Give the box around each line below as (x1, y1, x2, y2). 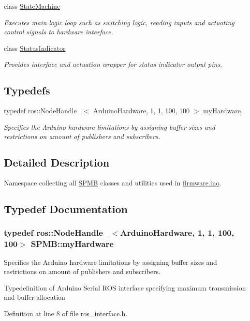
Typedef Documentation (4, 201, 128, 216)
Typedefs (4, 83, 50, 98)
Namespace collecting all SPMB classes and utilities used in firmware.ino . (4, 178, 221, 188)
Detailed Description (4, 155, 110, 170)
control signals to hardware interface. (4, 27, 113, 37)
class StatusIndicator (4, 43, 66, 53)
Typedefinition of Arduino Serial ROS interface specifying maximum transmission (4, 282, 246, 292)
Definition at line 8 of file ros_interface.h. (4, 308, 128, 319)
